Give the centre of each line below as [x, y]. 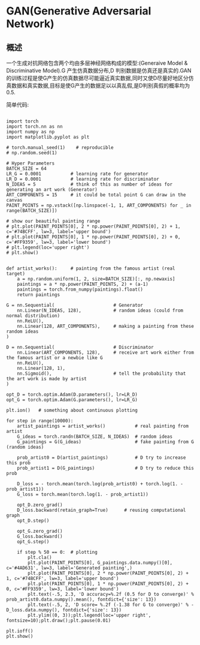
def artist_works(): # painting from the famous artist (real [91, 268]
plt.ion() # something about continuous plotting [72, 410]
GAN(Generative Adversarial [79, 11]
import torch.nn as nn [34, 127]
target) [16, 274]
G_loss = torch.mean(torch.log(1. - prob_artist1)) [83, 494]
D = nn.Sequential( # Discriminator [80, 347]
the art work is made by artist [46, 379]
